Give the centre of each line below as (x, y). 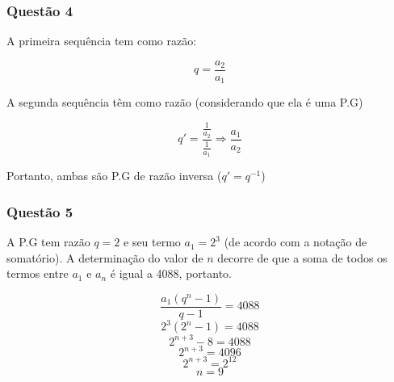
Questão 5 (40, 211)
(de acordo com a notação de (295, 242)
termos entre (38, 273)
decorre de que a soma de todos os (302, 257)
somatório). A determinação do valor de (105, 257)
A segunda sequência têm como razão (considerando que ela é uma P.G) (185, 102)
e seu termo (152, 242)
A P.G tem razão (48, 242)
